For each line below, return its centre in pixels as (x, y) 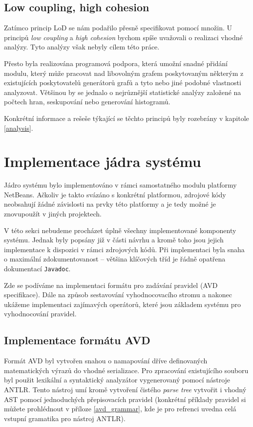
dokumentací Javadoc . (37, 269)
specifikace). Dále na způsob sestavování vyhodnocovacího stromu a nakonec (118, 295)
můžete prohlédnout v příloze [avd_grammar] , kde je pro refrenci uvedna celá (120, 409)
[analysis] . (19, 128)
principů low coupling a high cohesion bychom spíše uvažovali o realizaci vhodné (123, 37)
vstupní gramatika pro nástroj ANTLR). (65, 418)
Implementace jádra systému (103, 161)
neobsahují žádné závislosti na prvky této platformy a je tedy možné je (110, 204)
